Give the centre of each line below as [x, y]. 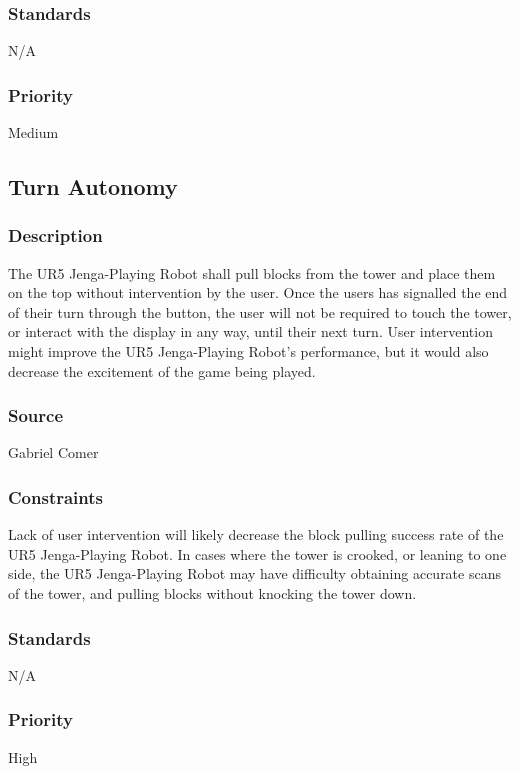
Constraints [55, 496]
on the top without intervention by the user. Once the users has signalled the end [258, 292]
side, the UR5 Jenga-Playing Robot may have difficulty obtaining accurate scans [254, 573]
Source [36, 415]
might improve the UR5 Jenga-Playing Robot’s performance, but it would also [248, 351]
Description [55, 235]
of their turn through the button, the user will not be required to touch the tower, [260, 311]
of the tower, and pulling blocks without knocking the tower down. [212, 593]
